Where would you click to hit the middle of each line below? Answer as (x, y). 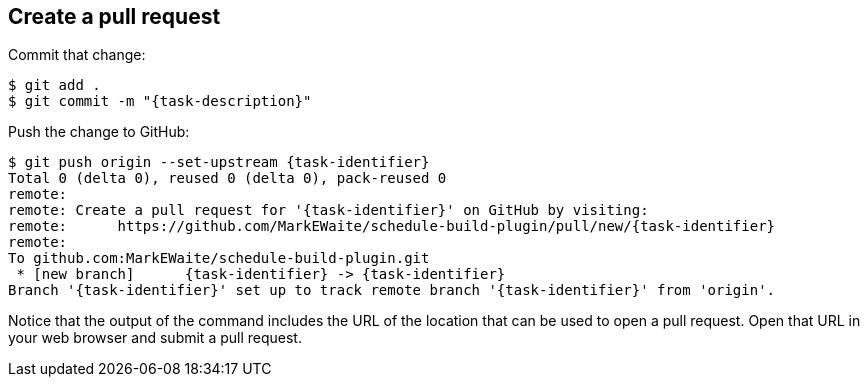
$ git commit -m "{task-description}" (160, 101)
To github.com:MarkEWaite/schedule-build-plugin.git (219, 258)
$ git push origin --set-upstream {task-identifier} (219, 162)
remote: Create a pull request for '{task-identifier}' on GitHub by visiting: (328, 210)
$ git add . (54, 85)
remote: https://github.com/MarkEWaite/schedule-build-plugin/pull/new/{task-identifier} (392, 226)
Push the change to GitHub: (99, 132)
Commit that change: (77, 55)
